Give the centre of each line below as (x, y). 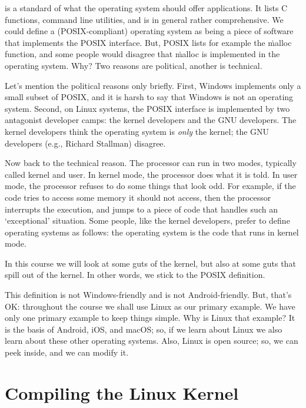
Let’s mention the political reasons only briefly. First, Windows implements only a (153, 85)
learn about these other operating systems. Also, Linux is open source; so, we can (152, 341)
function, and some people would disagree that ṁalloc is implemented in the (142, 54)
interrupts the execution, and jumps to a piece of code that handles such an (141, 209)
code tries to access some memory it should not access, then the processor (138, 197)
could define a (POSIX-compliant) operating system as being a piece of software (149, 31)
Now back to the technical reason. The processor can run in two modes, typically (151, 163)
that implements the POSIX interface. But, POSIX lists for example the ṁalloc (148, 42)
